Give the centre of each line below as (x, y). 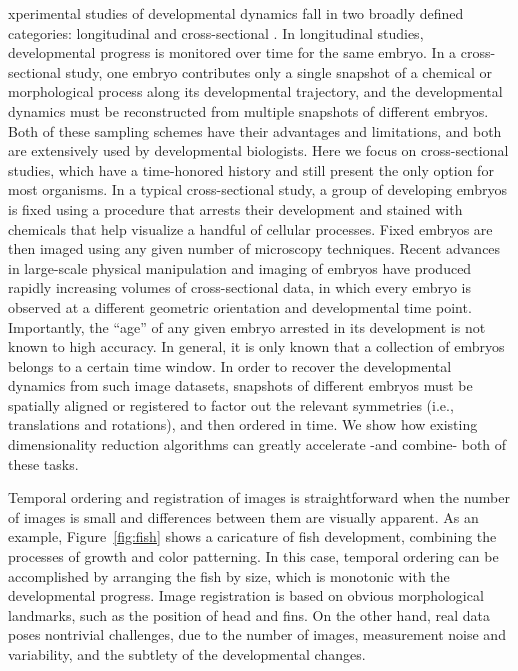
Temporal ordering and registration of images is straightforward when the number (259, 497)
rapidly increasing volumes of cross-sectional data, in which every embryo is (240, 287)
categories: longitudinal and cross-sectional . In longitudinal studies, (216, 32)
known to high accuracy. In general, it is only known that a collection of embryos (256, 346)
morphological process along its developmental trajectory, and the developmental (255, 91)
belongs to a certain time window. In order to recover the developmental (230, 365)
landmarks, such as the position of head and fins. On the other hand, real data (249, 614)
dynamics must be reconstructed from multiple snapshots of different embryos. (248, 110)
